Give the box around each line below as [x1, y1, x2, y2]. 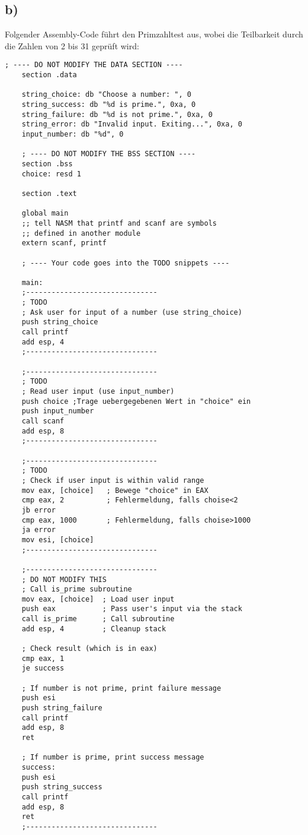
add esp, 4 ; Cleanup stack [21, 624, 166, 633]
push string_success [21, 783, 102, 792]
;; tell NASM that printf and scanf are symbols [21, 219, 217, 227]
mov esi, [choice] [21, 535, 94, 544]
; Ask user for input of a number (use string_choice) [21, 308, 242, 317]
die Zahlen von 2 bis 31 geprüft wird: [5, 39, 139, 52]
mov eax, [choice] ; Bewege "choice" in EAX [21, 486, 208, 495]
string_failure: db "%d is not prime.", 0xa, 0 [21, 110, 213, 119]
